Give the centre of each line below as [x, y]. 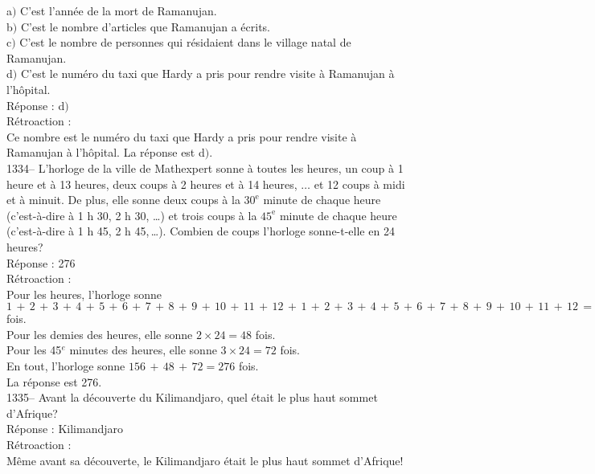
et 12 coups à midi [359, 184]
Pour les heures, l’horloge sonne [84, 294]
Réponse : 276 [41, 262]
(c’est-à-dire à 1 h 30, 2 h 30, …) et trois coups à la [132, 215]
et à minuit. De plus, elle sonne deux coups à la [123, 200]
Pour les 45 [34, 350]
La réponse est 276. [54, 381]
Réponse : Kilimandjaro [65, 429]
